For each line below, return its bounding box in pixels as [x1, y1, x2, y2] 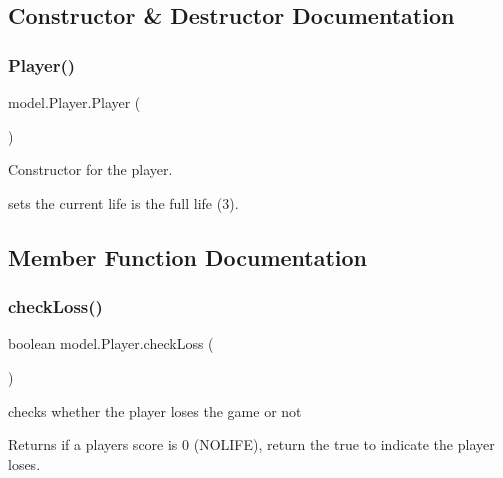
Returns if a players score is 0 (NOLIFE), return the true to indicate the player [8, 434, 495, 455]
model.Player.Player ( [8, 92, 141, 112]
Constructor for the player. [8, 159, 173, 180]
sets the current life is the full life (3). [8, 192, 239, 213]
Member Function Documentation [8, 241, 368, 272]
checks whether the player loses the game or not [8, 400, 302, 421]
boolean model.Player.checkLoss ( [8, 333, 214, 354]
